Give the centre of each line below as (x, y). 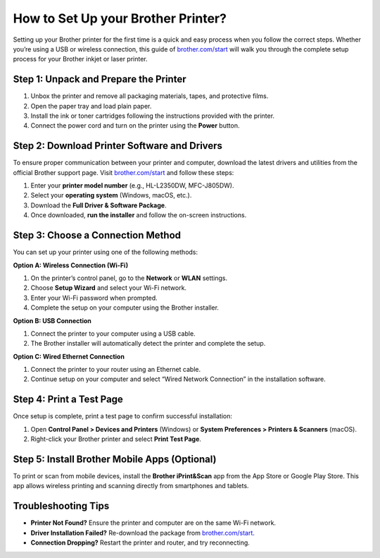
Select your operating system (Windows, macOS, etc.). (111, 195)
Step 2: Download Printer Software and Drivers (118, 146)
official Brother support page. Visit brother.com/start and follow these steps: (123, 172)
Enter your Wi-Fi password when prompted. (94, 298)
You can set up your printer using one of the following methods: (106, 252)
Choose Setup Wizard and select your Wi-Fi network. (108, 288)
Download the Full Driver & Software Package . (99, 205)
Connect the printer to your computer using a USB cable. (113, 333)
